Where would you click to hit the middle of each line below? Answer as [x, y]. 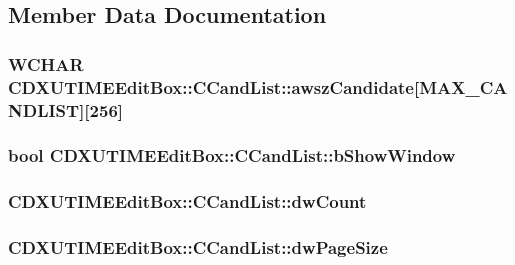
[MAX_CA [461, 86]
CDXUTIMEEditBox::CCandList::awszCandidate [211, 86]
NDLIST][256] [66, 109]
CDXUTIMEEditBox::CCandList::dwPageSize [198, 247]
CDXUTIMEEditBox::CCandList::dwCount [187, 201]
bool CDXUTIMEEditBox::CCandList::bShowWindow [232, 155]
